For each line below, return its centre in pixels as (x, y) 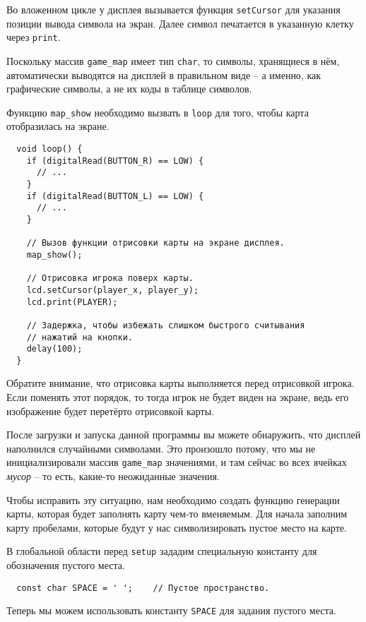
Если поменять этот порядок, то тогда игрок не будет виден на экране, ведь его (178, 397)
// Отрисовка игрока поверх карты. (110, 279)
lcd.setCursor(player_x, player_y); (113, 290)
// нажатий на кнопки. (79, 337)
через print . (34, 37)
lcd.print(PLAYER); (72, 302)
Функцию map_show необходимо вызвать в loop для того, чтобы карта (158, 112)
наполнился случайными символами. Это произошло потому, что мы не (161, 448)
